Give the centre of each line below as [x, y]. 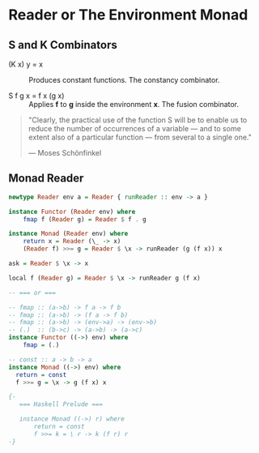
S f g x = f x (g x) [36, 96]
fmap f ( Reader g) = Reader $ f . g [85, 219]
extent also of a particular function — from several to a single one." [140, 137]
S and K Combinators [63, 45]
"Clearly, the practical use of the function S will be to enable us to [138, 120]
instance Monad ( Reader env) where [68, 234]
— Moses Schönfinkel [65, 153]
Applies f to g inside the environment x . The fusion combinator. [134, 104]
